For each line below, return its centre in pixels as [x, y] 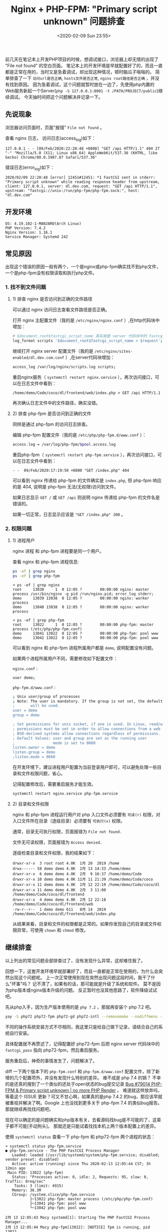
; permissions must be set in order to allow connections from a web [86, 729]
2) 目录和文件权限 [30, 804]
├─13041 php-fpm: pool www [58, 1203]
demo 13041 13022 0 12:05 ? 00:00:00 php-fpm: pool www [85, 633]
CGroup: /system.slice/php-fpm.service [53, 1194]
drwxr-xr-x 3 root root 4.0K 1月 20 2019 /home [66, 863]
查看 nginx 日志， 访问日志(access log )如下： [50, 138]
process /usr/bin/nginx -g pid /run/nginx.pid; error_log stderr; [83, 594]
